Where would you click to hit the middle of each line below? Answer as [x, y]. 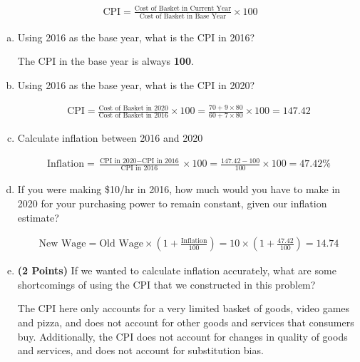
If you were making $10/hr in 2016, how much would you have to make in [179, 189]
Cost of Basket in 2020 [133, 108]
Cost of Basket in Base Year [183, 16]
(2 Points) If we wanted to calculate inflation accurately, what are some [177, 270]
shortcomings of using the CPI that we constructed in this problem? [166, 284]
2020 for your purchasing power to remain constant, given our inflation [172, 203]
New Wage [62, 244]
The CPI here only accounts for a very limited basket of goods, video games [184, 308]
